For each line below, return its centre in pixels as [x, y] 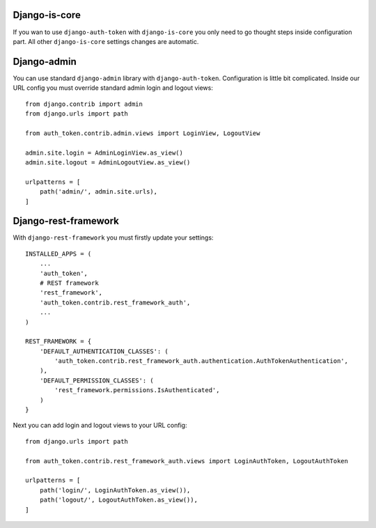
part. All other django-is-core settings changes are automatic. [106, 41]
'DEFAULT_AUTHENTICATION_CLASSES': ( [104, 351]
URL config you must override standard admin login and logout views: [113, 88]
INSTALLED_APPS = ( [58, 254]
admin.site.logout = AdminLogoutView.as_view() [108, 162]
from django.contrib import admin [84, 104]
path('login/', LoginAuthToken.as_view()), [115, 490]
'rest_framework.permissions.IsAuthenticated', [137, 390]
